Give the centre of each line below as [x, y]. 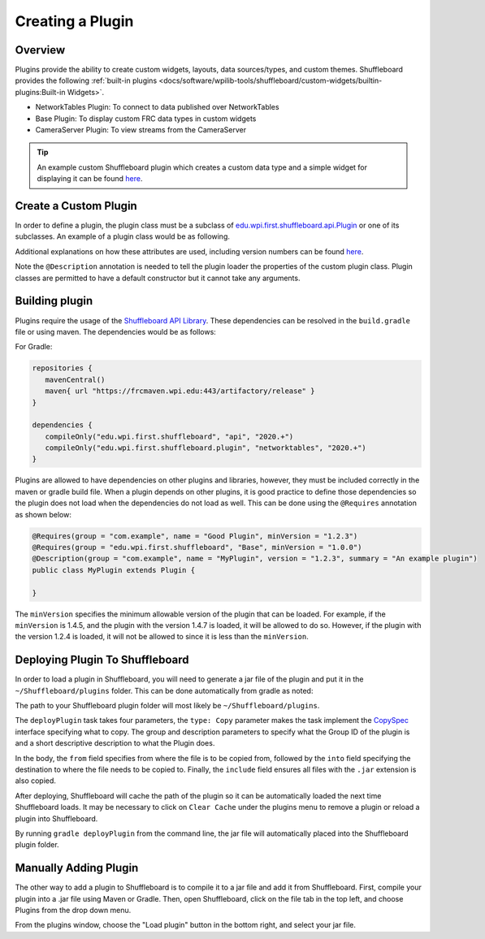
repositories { [62, 368]
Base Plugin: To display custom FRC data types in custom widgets [146, 119]
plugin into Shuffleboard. [56, 818]
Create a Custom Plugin [76, 206]
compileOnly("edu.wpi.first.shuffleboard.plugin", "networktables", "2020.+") [206, 448]
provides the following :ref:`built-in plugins [86, 80]
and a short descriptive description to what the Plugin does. [115, 743]
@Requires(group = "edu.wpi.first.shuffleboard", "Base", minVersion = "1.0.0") [197, 547]
